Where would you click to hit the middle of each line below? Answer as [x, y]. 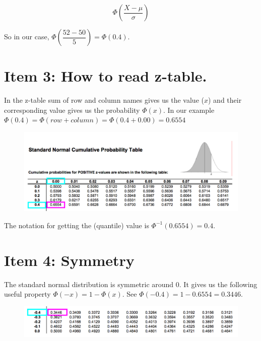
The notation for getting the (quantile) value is [77, 225]
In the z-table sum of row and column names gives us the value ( [104, 100]
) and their [225, 100]
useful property [27, 294]
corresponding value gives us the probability [72, 110]
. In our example [189, 110]
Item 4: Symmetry [69, 260]
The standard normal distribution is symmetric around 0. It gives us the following [131, 284]
